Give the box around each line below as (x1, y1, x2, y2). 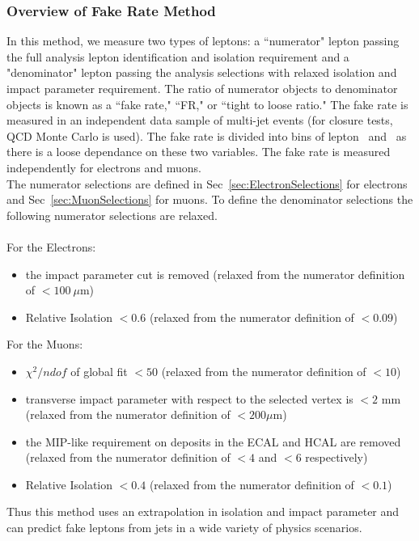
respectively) (305, 449, 368, 466)
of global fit (70, 362, 128, 379)
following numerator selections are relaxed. (6, 206, 218, 223)
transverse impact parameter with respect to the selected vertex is (25, 390, 353, 407)
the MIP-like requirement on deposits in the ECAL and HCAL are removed (25, 433, 401, 450)
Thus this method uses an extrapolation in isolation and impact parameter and (6, 503, 400, 520)
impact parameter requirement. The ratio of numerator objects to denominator (6, 80, 398, 96)
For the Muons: (6, 336, 83, 353)
